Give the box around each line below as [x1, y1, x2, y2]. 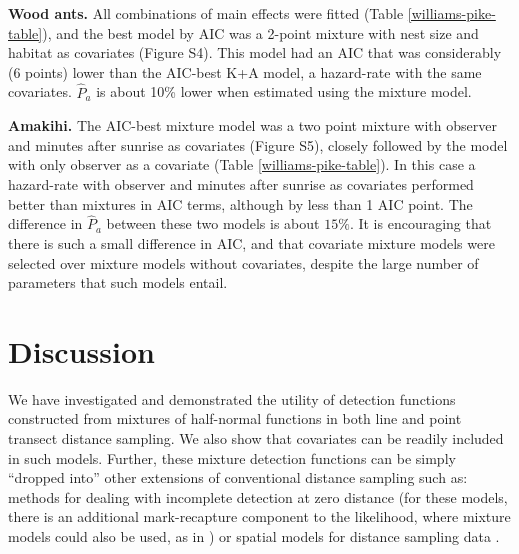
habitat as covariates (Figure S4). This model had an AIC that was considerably [8, 42, 502, 63]
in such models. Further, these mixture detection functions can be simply [8, 447, 456, 468]
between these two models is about [106, 213, 320, 234]
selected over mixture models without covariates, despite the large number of [8, 252, 479, 273]
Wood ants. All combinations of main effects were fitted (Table [8, 3, 404, 23]
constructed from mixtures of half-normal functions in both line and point [8, 408, 462, 429]
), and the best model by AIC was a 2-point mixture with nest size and [42, 22, 479, 43]
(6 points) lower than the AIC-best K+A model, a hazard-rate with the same [8, 61, 482, 82]
